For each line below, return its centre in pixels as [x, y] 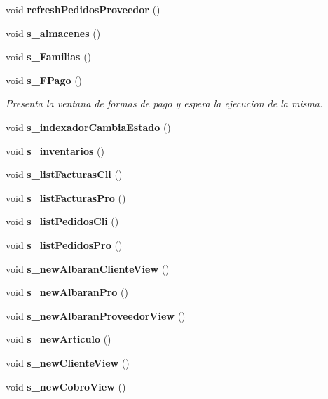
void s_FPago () [44, 80]
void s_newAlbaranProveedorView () [96, 315]
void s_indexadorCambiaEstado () [88, 127]
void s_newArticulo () [59, 339]
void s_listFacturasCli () [64, 174]
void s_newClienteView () [68, 362]
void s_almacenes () [53, 33]
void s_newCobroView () [66, 386]
